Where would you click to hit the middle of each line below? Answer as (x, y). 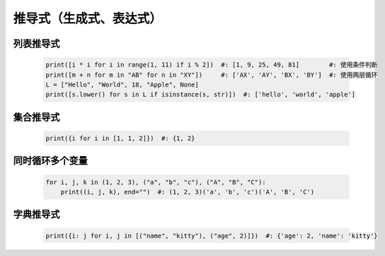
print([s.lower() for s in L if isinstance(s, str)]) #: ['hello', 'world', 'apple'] (201, 95)
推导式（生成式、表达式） (88, 18)
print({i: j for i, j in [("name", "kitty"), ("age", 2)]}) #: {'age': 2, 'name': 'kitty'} (212, 235)
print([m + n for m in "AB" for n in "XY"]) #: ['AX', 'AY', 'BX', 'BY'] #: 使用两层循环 (212, 75)
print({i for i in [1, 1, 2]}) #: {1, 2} (120, 138)
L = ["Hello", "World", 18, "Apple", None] (122, 84)
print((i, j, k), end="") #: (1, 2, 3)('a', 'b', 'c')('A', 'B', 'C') (188, 192)
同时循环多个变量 (50, 161)
